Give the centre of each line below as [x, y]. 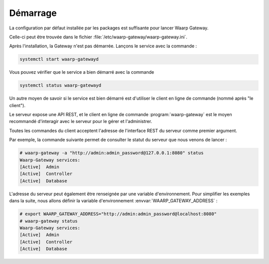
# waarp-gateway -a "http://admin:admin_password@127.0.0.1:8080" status [112, 153]
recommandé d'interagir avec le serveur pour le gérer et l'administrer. [81, 122]
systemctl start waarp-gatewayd [59, 59]
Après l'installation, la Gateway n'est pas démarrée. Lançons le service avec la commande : [103, 46]
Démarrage [33, 13]
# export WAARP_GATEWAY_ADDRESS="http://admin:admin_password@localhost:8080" [118, 214]
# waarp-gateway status [49, 221]
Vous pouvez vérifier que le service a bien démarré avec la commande [82, 72]
